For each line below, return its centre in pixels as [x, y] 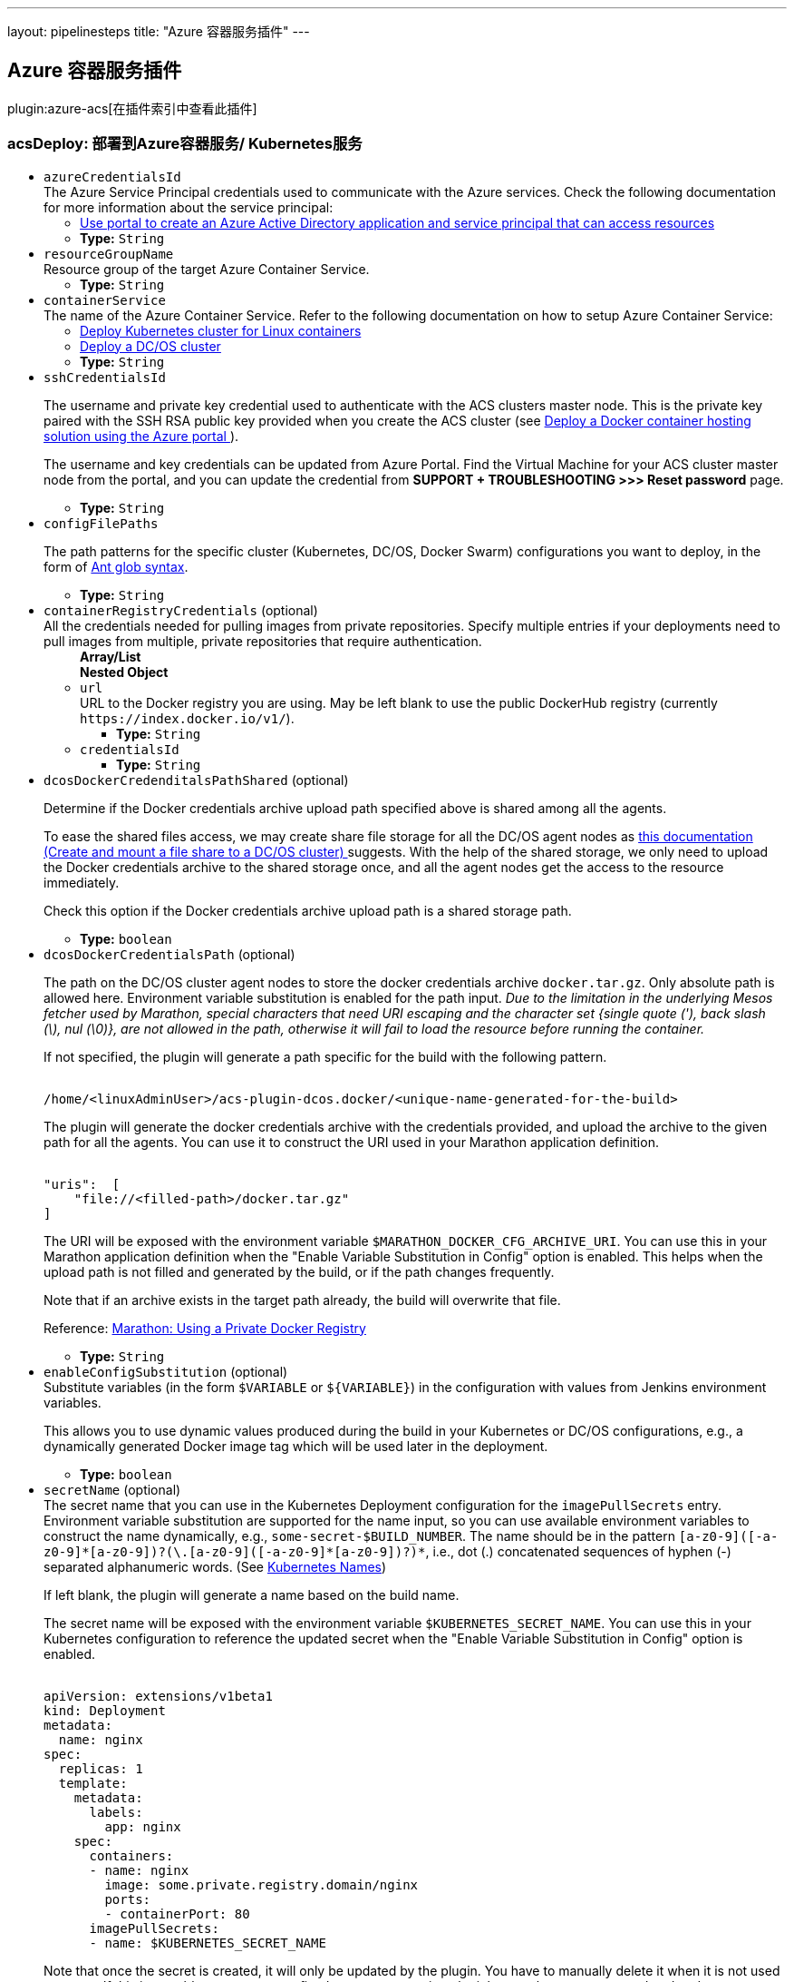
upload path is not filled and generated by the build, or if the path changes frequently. [299, 1271]
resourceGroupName [109, 254]
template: [93, 1783]
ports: [128, 1899]
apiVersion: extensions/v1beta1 [158, 1696]
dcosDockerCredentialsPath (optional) [169, 954]
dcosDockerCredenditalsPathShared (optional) [196, 780]
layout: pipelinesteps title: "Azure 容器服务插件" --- [159, 31]
